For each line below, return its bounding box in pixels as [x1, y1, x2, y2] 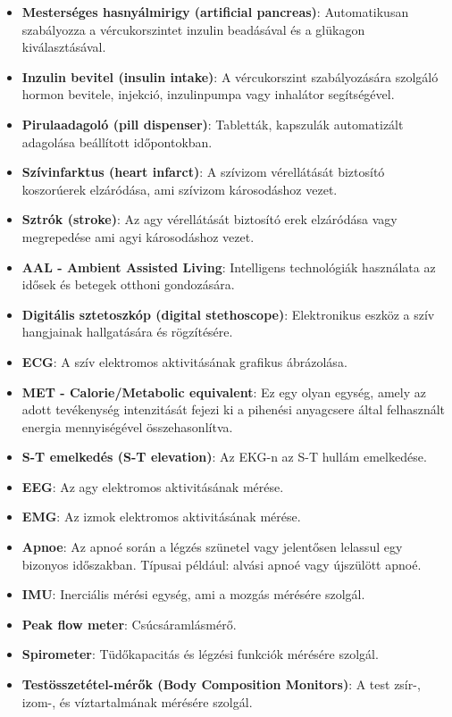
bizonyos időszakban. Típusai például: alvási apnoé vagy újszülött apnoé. [21, 554, 422, 573]
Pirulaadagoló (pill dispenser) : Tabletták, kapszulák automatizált [21, 114, 404, 133]
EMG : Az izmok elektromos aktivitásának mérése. [21, 507, 301, 526]
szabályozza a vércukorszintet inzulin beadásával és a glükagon [21, 20, 365, 38]
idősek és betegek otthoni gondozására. [21, 275, 235, 294]
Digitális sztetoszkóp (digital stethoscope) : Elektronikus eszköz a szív [21, 304, 435, 323]
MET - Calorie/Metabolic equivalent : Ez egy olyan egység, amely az [21, 382, 426, 401]
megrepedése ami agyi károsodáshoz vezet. [21, 227, 255, 246]
